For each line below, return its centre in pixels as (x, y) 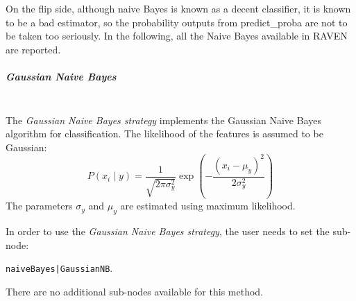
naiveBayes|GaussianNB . (59, 268)
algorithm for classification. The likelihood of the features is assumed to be (164, 134)
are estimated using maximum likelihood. (208, 206)
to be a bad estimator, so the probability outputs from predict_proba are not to (177, 22)
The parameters (39, 206)
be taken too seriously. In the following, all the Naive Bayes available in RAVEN (177, 36)
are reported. (33, 49)
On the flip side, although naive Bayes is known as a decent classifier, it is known (178, 8)
